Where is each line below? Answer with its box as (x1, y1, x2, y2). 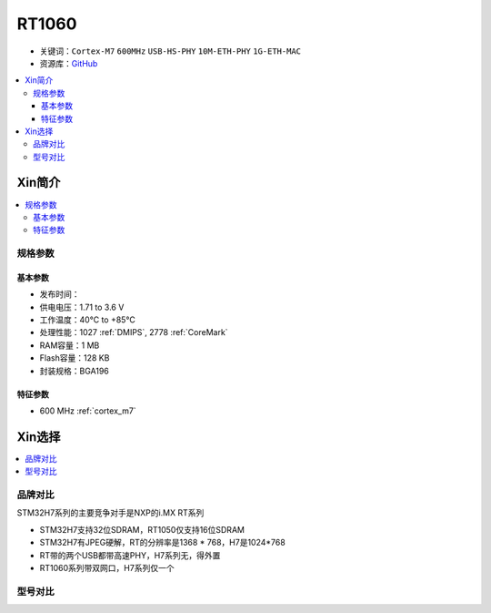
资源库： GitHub (39, 57, 98, 68)
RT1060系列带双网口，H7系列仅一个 (39, 563, 175, 574)
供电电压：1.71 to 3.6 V (39, 301, 125, 312)
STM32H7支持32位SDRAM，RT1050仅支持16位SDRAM (39, 524, 245, 535)
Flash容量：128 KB (39, 352, 110, 363)
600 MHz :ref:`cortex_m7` (39, 405, 136, 416)
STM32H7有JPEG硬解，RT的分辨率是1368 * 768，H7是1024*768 (39, 537, 286, 548)
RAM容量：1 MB (39, 340, 100, 351)
